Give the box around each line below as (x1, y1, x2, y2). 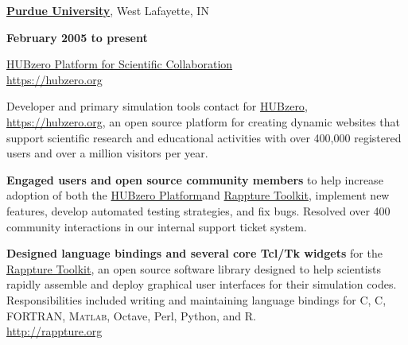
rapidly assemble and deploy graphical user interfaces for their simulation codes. (6, 276, 397, 293)
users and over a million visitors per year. (6, 145, 208, 161)
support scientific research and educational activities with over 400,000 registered (6, 129, 402, 145)
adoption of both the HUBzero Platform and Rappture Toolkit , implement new (6, 187, 390, 204)
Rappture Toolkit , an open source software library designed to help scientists (6, 260, 382, 277)
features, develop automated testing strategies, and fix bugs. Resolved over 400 (6, 202, 391, 219)
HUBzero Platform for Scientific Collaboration (6, 56, 233, 72)
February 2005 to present (6, 29, 148, 45)
